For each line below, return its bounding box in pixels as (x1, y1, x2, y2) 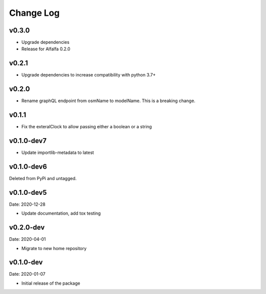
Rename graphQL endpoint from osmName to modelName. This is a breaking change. (21, 98, 196, 104)
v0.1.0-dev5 (9, 188, 47, 197)
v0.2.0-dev (9, 223, 45, 232)
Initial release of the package (21, 280, 81, 286)
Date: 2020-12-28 (9, 201, 46, 207)
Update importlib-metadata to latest (21, 149, 94, 155)
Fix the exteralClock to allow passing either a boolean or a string (21, 124, 152, 130)
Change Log (9, 7, 60, 18)
